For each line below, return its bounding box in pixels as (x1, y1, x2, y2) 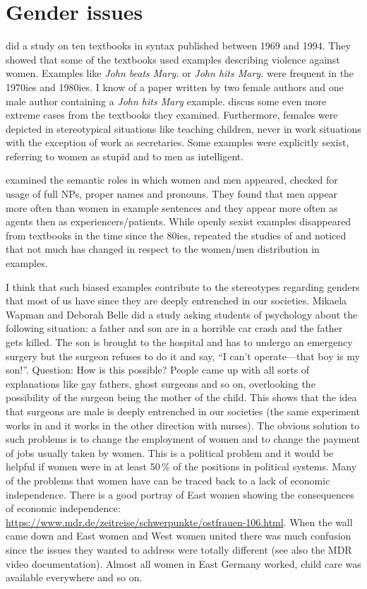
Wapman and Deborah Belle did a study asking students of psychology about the (6, 307, 358, 321)
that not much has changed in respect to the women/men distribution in (6, 242, 320, 256)
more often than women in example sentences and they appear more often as (6, 200, 338, 215)
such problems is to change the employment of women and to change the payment (6, 432, 361, 446)
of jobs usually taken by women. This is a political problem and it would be (6, 445, 334, 460)
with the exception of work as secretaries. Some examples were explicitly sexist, (6, 135, 349, 150)
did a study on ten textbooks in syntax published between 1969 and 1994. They (6, 38, 351, 53)
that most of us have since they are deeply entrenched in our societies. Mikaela (6, 293, 347, 308)
